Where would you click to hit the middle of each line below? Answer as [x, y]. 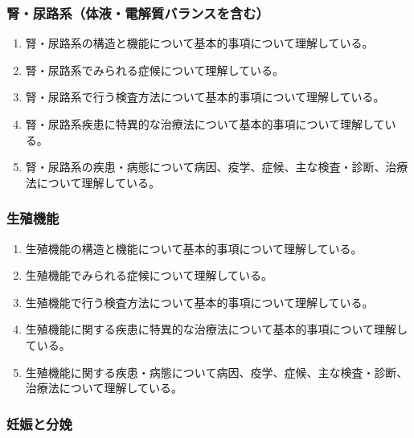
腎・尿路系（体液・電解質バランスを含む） [138, 12]
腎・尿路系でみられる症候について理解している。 [154, 70]
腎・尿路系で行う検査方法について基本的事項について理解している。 [205, 97]
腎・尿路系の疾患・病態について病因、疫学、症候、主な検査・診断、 [205, 167]
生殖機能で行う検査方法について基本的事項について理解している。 [199, 302]
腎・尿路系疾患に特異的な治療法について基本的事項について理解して [205, 124]
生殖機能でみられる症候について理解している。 [149, 275]
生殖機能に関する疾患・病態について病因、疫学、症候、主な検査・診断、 [217, 372]
